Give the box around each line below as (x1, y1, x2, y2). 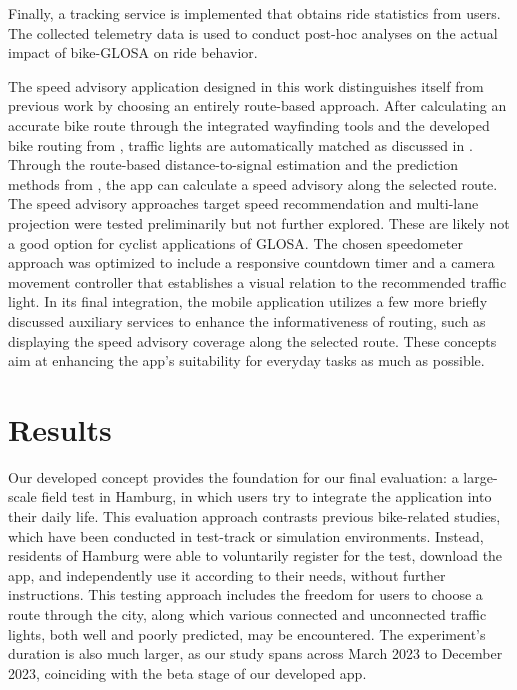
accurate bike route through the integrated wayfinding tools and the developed (8, 114, 490, 135)
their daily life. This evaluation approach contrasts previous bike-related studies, (8, 506, 501, 526)
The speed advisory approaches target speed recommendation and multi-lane (8, 193, 479, 214)
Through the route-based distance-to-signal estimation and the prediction (8, 154, 459, 175)
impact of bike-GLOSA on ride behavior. (8, 42, 258, 63)
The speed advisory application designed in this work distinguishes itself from (8, 75, 484, 96)
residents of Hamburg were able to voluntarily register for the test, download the (8, 545, 503, 566)
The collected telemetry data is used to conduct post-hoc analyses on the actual (8, 22, 498, 43)
